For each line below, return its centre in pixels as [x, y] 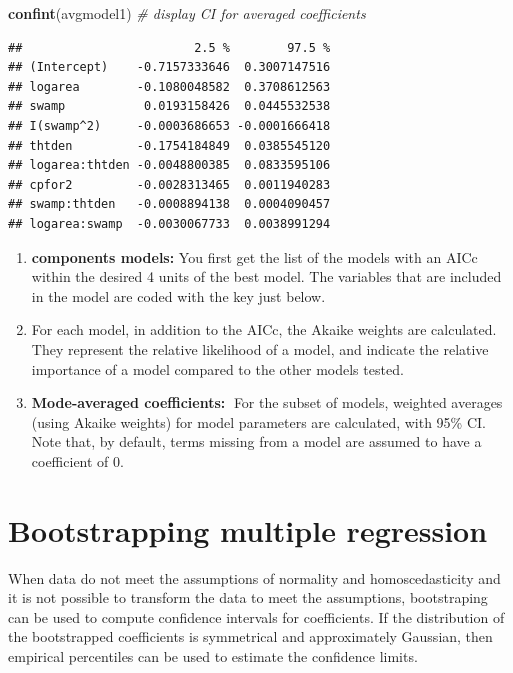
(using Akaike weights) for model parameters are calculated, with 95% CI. [258, 421]
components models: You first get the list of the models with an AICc [254, 256]
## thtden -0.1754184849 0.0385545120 [169, 145]
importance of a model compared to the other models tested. [217, 368]
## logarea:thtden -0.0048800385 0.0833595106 [169, 165]
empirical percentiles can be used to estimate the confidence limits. [213, 655]
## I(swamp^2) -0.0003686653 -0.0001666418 [169, 125]
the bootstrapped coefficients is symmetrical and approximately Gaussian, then [250, 636]
